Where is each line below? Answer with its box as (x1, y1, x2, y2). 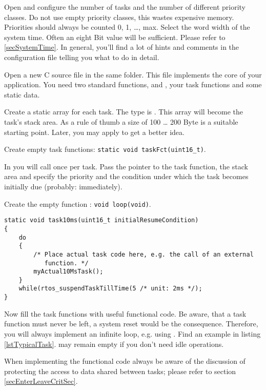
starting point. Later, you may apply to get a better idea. (4, 126, 185, 137)
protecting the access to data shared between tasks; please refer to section (4, 365, 236, 376)
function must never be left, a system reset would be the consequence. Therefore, (4, 318, 258, 329)
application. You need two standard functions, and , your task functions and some (4, 79, 262, 90)
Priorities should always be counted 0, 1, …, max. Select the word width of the (4, 22, 250, 32)
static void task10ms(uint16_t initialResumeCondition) (4, 217, 199, 224)
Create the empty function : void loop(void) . (4, 198, 151, 209)
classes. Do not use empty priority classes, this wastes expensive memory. (4, 11, 234, 22)
